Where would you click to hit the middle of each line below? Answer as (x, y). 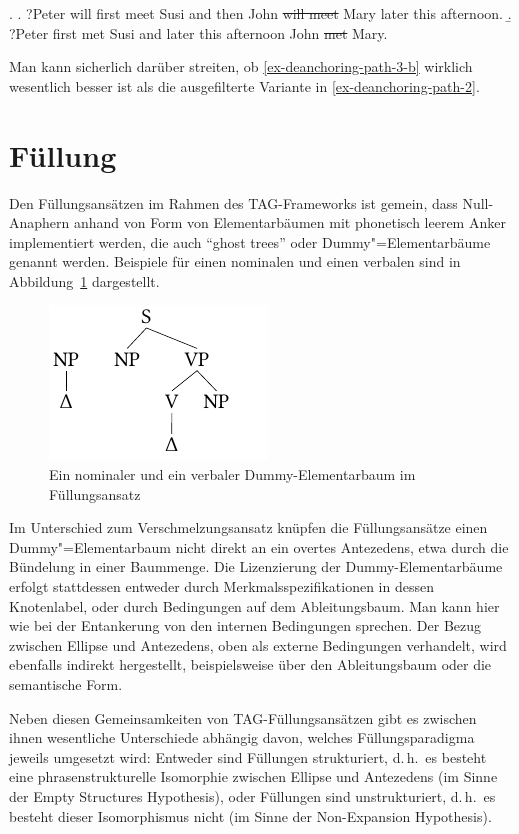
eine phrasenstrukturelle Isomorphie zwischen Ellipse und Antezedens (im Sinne (253, 776)
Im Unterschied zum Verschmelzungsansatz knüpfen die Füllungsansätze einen (248, 527)
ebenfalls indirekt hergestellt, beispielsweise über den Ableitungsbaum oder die (250, 664)
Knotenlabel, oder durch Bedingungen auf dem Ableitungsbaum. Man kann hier (254, 605)
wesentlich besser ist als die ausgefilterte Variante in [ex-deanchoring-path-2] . (244, 85)
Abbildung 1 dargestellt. (84, 280)
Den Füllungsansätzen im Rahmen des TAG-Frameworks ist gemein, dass (233, 202)
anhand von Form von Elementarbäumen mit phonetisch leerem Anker (290, 222)
